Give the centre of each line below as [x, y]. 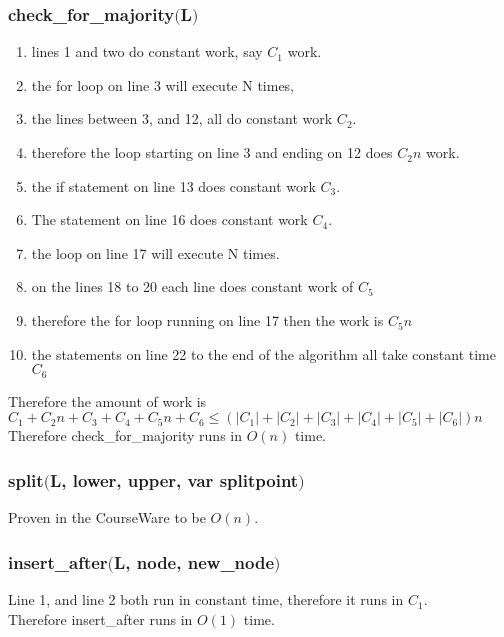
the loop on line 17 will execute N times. [155, 252]
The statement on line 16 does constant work [169, 219]
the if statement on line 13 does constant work [173, 185]
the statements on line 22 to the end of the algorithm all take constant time [263, 353]
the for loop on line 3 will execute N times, [163, 84]
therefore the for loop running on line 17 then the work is [207, 320]
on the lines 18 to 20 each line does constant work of [192, 286]
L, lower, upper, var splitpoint [174, 479]
